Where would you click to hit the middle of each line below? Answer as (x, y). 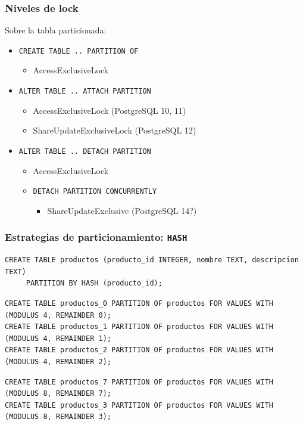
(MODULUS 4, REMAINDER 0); (58, 315)
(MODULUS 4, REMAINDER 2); (58, 362)
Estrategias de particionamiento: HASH (96, 237)
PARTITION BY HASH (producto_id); (94, 283)
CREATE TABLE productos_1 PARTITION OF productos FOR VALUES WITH (139, 327)
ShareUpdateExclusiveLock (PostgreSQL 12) (115, 130)
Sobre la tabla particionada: (56, 30)
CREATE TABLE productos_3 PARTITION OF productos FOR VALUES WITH (139, 405)
